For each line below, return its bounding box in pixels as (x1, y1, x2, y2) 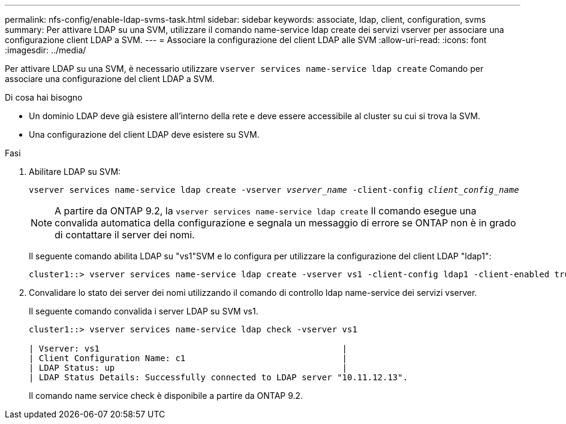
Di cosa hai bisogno (5, 92, 83, 102)
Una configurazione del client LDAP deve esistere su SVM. (29, 129, 260, 140)
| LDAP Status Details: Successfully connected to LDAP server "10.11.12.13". (29, 372, 408, 382)
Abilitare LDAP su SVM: (29, 166, 121, 177)
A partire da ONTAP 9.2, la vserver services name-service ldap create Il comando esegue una (55, 205, 477, 217)
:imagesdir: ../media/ (5, 45, 86, 55)
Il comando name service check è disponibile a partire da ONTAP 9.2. (29, 390, 303, 401)
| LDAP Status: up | (29, 363, 348, 372)
